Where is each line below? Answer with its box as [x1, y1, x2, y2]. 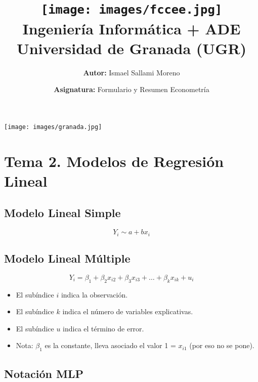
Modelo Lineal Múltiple [4, 250, 131, 266]
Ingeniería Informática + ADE [22, 18, 241, 38]
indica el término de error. [63, 323, 144, 333]
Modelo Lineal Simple [4, 205, 121, 221]
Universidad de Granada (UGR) [16, 37, 247, 58]
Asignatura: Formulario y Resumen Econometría [54, 84, 209, 95]
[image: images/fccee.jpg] [40, 3, 223, 17]
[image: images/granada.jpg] [4, 123, 102, 131]
